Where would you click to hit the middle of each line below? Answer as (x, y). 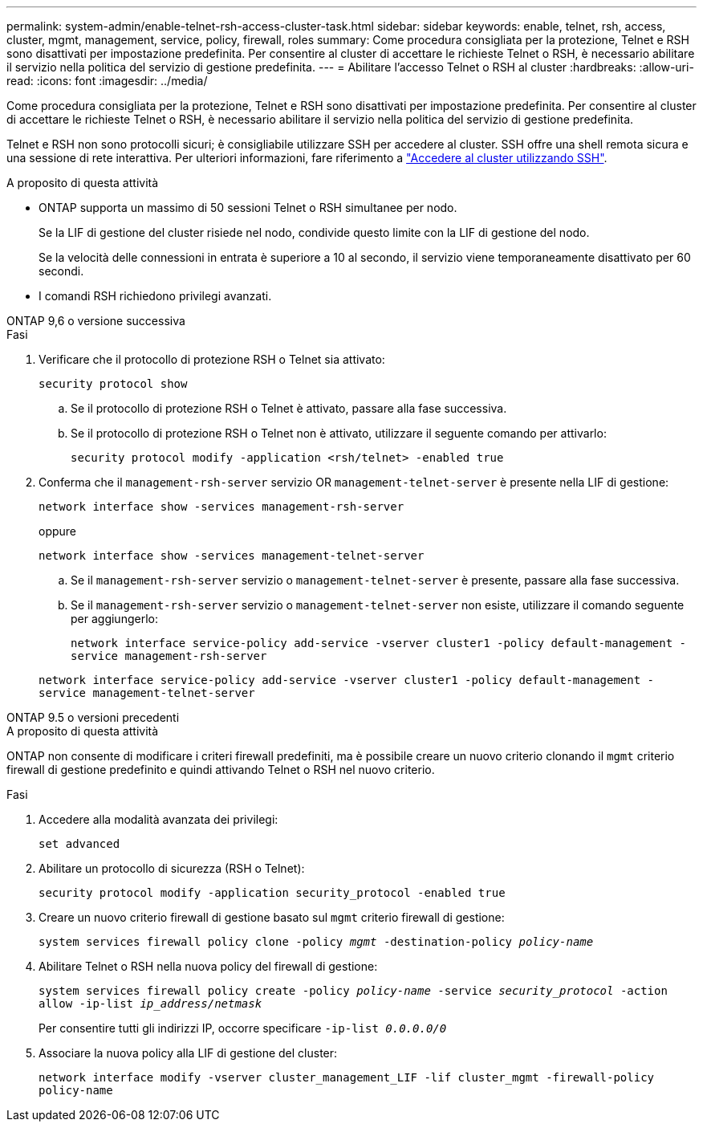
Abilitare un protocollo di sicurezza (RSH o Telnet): (172, 868)
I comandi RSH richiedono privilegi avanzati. (155, 296)
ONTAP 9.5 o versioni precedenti (93, 717)
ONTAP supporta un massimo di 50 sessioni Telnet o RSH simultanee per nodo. (248, 208)
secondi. (61, 271)
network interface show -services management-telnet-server (232, 556)
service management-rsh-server (169, 656)
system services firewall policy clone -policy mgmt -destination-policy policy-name (316, 942)
